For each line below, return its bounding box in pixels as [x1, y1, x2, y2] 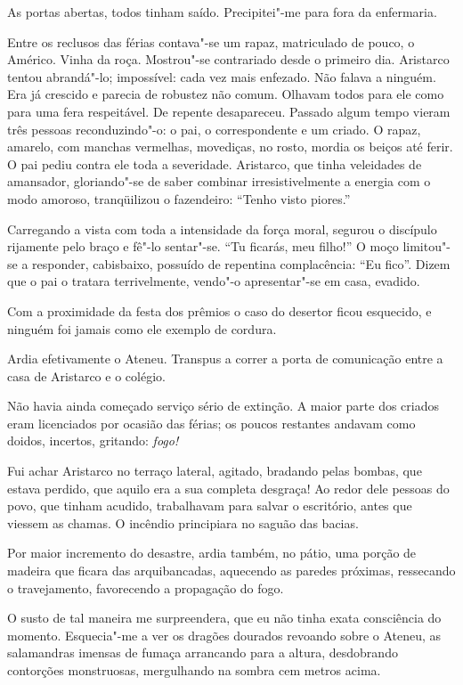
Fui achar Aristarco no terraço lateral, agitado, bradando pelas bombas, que [7, 461, 422, 480]
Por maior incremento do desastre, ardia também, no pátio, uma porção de [7, 543, 417, 562]
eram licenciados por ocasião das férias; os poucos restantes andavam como [7, 413, 416, 432]
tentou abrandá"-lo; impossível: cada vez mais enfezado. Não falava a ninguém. [7, 67, 436, 86]
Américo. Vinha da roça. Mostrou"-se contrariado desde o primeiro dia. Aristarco [7, 50, 450, 69]
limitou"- [402, 237, 451, 256]
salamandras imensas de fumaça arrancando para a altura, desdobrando [7, 643, 398, 662]
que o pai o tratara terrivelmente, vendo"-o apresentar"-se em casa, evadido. [7, 272, 420, 290]
